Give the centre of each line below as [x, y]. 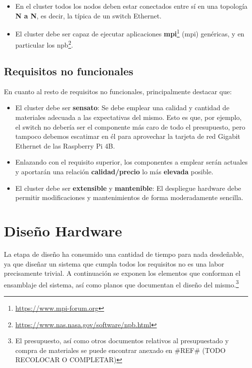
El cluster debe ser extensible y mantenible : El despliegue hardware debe [128, 188]
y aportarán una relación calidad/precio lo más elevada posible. [114, 172]
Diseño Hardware [63, 231]
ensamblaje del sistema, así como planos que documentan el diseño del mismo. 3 [121, 284]
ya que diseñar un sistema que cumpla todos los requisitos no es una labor [114, 263]
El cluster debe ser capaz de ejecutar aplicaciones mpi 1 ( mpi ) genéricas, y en [130, 33]
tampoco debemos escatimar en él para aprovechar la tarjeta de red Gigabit [128, 136]
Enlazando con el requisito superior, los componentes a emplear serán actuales [131, 162]
